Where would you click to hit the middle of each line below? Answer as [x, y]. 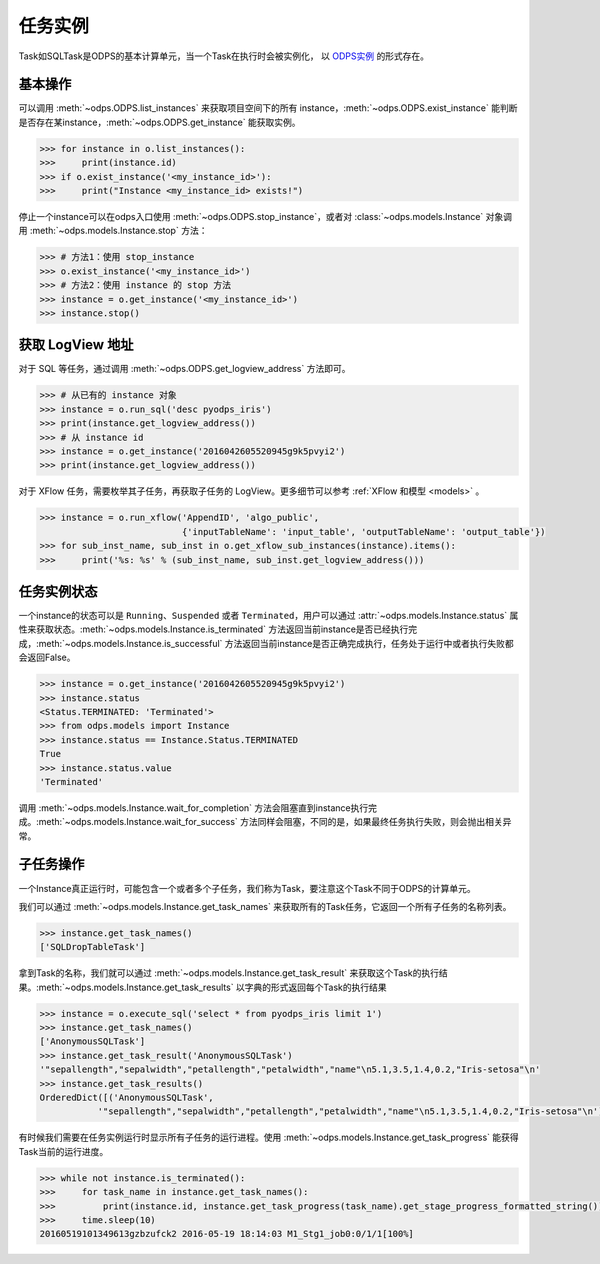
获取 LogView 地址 [76, 345]
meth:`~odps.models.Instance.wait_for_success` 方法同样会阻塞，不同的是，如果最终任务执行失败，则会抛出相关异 [275, 822]
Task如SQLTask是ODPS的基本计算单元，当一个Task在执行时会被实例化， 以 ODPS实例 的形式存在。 [224, 56]
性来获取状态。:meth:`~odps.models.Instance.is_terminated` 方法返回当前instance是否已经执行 [213, 629]
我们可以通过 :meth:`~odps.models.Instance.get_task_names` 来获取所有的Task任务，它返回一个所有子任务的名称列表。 [265, 906]
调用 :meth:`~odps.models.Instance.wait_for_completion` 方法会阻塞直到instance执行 [193, 807]
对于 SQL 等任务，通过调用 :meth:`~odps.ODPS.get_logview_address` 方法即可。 [184, 369]
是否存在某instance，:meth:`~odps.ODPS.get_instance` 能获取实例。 [159, 122]
